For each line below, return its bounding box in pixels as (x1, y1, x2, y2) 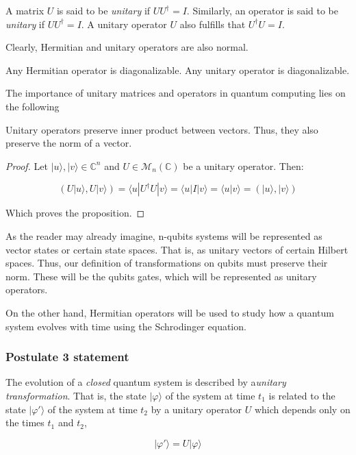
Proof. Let (5, 158, 48, 173)
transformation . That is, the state (5, 388, 147, 402)
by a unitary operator (151, 402, 242, 416)
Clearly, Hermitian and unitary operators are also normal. (5, 40, 249, 54)
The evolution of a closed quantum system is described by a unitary (5, 375, 286, 389)
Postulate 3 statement (5, 348, 129, 365)
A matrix (5, 3, 44, 17)
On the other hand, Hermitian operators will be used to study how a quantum (5, 305, 334, 319)
